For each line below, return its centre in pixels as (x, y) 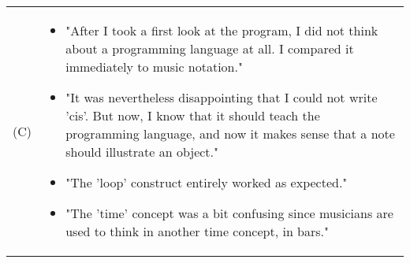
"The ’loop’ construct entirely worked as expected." (207, 182)
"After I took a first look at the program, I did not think (222, 30)
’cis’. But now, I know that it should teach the (193, 115)
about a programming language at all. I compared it (210, 48)
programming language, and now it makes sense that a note (230, 133)
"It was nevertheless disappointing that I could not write (222, 97)
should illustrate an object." (142, 152)
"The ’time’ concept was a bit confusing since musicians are (229, 213)
